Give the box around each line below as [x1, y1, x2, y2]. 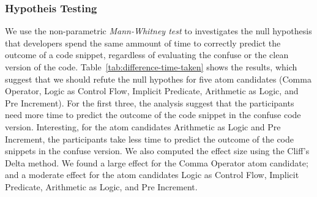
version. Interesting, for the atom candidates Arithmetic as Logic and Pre [5, 120, 281, 133]
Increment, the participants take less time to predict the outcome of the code [5, 132, 294, 145]
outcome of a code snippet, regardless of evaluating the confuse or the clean [5, 48, 289, 61]
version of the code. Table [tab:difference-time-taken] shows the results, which [5, 61, 297, 73]
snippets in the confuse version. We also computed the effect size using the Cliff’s [5, 144, 310, 157]
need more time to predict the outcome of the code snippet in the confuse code [5, 108, 301, 121]
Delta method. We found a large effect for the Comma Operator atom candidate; [5, 156, 308, 169]
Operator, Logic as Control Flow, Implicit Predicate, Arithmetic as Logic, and [5, 84, 299, 97]
